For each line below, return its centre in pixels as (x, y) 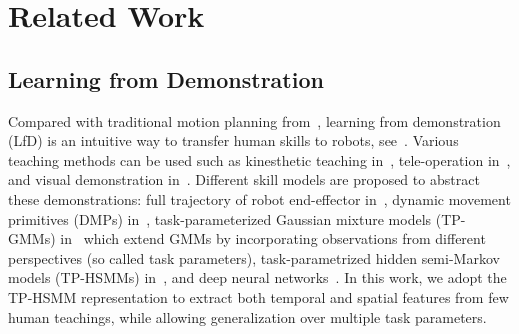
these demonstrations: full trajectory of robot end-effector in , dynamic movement (259, 198)
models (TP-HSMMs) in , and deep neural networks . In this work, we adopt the (257, 277)
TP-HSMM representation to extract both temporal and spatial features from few (258, 296)
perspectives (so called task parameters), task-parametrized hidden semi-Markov (254, 257)
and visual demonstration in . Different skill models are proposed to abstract (244, 179)
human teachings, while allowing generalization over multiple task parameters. (247, 316)
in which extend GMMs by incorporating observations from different (273, 238)
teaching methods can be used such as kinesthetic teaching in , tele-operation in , (259, 159)
